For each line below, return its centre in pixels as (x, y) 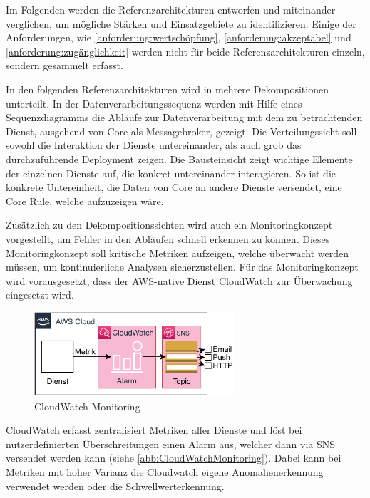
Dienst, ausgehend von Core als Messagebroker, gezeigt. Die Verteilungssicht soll (181, 131)
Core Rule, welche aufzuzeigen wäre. (85, 201)
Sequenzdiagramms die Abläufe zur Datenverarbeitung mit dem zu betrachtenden (184, 117)
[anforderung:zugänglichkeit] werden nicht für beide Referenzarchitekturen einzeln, (185, 51)
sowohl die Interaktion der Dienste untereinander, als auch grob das (154, 145)
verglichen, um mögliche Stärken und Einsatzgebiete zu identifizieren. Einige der (181, 23)
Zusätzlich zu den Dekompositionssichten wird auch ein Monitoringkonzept (169, 225)
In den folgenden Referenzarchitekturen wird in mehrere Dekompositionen (167, 89)
